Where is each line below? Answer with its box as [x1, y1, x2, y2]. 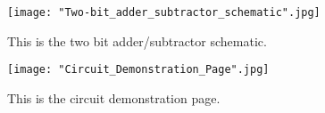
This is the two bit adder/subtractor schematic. [7, 31, 267, 50]
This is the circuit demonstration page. [7, 88, 221, 107]
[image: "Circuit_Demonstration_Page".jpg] [7, 63, 270, 77]
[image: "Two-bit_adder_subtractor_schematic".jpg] [7, 6, 321, 19]
